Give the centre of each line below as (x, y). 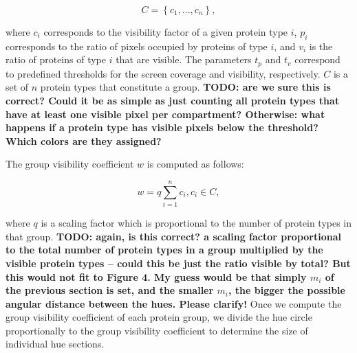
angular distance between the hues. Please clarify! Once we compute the (174, 303)
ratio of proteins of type (56, 59)
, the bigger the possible (286, 290)
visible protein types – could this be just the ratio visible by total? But (178, 263)
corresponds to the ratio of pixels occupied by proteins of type (137, 46)
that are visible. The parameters (184, 59)
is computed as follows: (195, 164)
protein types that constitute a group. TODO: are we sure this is (185, 87)
